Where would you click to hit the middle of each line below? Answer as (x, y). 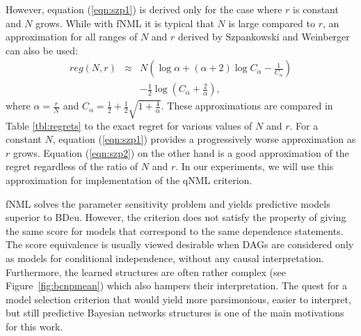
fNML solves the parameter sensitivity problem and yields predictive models (168, 203)
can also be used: (42, 50)
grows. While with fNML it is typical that (125, 23)
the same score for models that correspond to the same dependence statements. (175, 230)
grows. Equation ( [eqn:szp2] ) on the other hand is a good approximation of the (181, 152)
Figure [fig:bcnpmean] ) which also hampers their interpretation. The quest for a (177, 285)
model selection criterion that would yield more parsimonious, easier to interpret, (178, 299)
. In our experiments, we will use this (255, 166)
